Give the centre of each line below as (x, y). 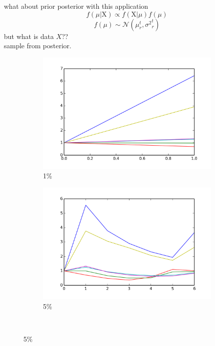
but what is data (29, 36)
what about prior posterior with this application (76, 6)
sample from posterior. (38, 46)
